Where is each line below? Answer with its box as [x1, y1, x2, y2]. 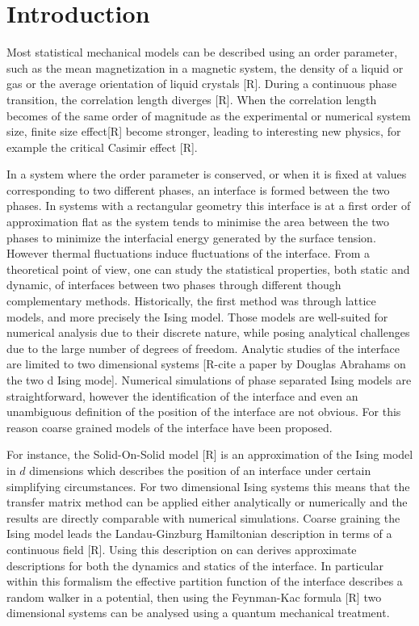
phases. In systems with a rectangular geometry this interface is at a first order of [6, 197, 411, 214]
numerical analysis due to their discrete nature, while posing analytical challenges [6, 324, 410, 341]
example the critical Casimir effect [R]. [6, 138, 198, 155]
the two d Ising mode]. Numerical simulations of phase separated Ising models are [6, 372, 412, 388]
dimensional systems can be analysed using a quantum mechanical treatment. [6, 604, 390, 621]
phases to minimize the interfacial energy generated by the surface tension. [6, 229, 376, 246]
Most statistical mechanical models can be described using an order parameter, [6, 44, 398, 61]
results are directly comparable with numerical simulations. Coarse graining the [6, 509, 400, 526]
